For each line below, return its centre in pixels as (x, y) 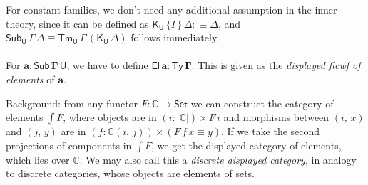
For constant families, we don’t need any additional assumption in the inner (172, 9)
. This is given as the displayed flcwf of (276, 65)
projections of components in (69, 145)
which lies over (38, 159)
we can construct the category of (262, 103)
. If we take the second (271, 131)
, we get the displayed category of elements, (246, 145)
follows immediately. (175, 37)
